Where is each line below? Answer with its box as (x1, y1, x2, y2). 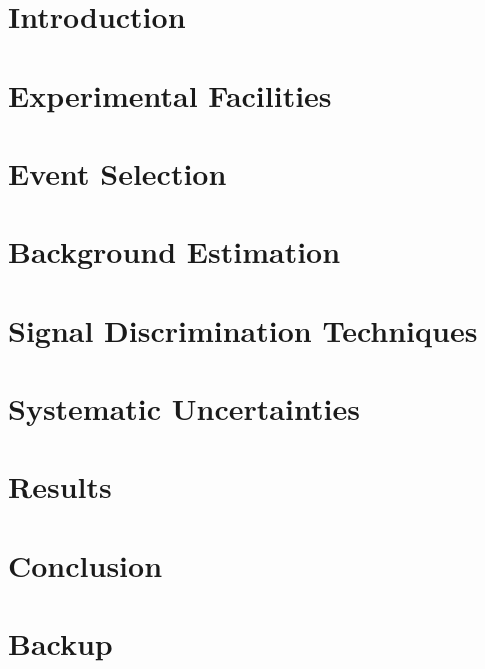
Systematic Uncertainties (8, 388, 360, 429)
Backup (8, 623, 113, 664)
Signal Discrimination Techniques (8, 309, 478, 350)
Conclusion (8, 544, 163, 585)
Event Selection (8, 152, 227, 193)
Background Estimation (8, 231, 341, 272)
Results (8, 466, 112, 507)
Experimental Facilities (8, 74, 332, 115)
